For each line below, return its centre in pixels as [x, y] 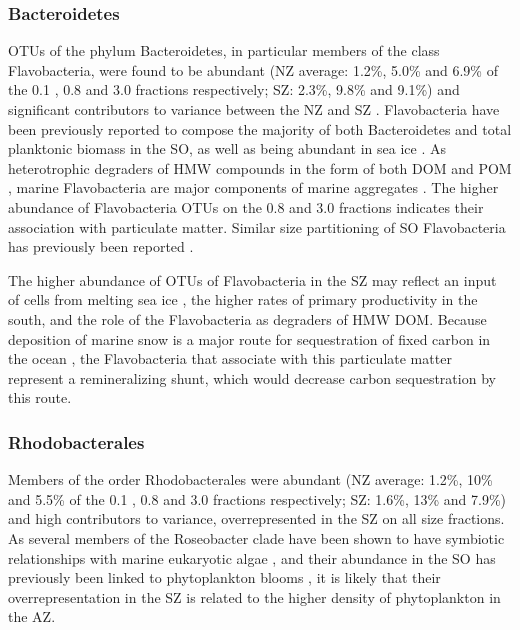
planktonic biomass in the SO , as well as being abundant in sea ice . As [227, 148]
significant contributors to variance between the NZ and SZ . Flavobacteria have [254, 109]
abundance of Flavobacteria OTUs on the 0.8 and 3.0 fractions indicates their [246, 206]
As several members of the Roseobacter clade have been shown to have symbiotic [256, 537]
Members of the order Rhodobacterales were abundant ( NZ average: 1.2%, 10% [250, 479]
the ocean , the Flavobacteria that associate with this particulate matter [230, 358]
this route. [40, 397]
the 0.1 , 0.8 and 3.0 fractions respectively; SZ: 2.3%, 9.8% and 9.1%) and [234, 89]
